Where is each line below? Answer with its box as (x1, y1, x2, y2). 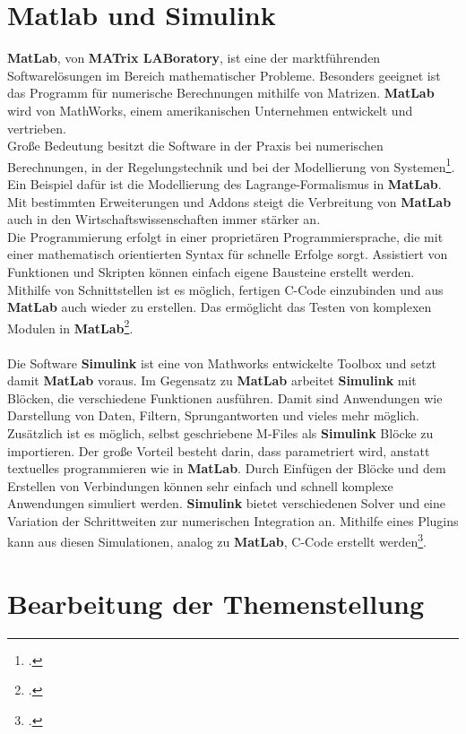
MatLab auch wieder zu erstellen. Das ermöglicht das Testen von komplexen (7, 298, 432, 316)
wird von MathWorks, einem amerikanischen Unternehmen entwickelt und (7, 100, 413, 119)
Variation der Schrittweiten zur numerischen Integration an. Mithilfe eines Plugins (7, 511, 459, 530)
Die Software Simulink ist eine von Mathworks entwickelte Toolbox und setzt (7, 353, 437, 372)
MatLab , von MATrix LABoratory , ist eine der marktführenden (7, 48, 381, 67)
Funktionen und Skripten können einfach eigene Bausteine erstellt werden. (7, 262, 415, 281)
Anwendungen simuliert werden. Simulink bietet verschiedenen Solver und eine (7, 494, 446, 513)
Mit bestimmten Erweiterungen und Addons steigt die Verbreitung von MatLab (7, 192, 452, 211)
